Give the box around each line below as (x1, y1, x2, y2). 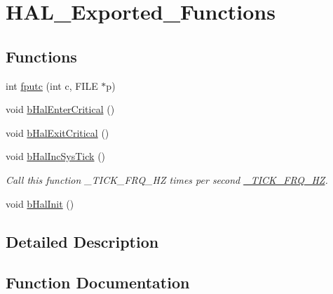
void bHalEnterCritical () (6, 102, 115, 116)
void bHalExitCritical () (6, 125, 109, 140)
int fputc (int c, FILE (6, 78, 98, 93)
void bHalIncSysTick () (6, 149, 106, 163)
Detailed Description (6, 230, 159, 252)
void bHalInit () (6, 196, 74, 211)
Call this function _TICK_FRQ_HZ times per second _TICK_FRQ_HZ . (6, 172, 328, 187)
